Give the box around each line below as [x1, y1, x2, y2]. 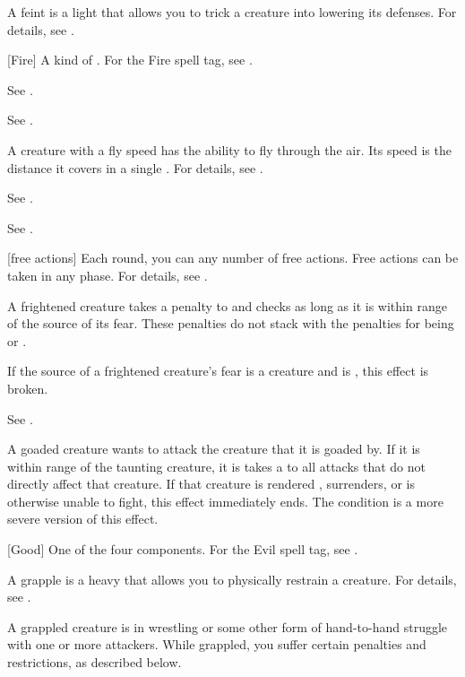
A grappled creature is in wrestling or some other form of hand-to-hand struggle [7, 617, 448, 636]
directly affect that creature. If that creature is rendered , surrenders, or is [7, 474, 415, 493]
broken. [7, 378, 48, 397]
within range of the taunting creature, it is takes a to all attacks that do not [7, 456, 426, 475]
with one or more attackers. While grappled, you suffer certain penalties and [7, 635, 426, 654]
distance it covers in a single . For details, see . [7, 158, 263, 177]
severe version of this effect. [7, 509, 159, 528]
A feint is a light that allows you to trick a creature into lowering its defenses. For [7, 3, 457, 21]
